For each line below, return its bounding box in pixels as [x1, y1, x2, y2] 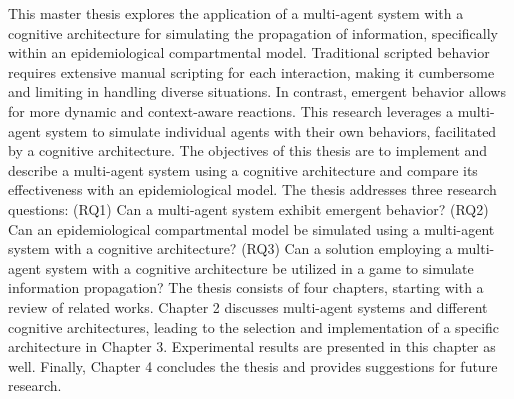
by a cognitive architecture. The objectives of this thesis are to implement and [8, 140, 488, 161]
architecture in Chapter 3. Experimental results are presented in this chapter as [8, 336, 496, 357]
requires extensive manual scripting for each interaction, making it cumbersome [8, 61, 495, 82]
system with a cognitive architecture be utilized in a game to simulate [45, 257, 474, 278]
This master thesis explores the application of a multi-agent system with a [8, 3, 464, 23]
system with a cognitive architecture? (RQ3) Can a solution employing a [8, 238, 453, 259]
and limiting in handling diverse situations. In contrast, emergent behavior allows [8, 81, 506, 102]
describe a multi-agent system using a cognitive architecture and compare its [8, 159, 478, 180]
